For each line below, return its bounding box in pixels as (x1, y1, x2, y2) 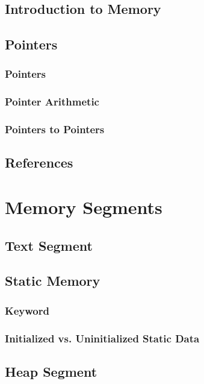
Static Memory (5, 271, 100, 290)
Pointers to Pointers (5, 122, 105, 137)
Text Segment (5, 236, 93, 254)
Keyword (5, 303, 49, 318)
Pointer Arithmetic (5, 94, 99, 109)
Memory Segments (5, 195, 162, 219)
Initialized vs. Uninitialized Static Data (5, 330, 200, 345)
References (5, 153, 73, 172)
